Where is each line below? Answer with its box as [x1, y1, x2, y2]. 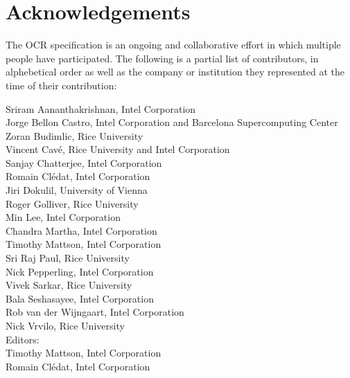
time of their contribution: [6, 78, 117, 92]
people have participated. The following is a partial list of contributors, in [6, 51, 319, 65]
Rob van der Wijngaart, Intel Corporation [6, 305, 184, 319]
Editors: [6, 332, 40, 346]
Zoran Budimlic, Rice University [6, 128, 143, 143]
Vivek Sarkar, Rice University [6, 278, 132, 292]
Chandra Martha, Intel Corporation [6, 223, 157, 237]
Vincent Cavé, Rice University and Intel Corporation [6, 142, 230, 156]
